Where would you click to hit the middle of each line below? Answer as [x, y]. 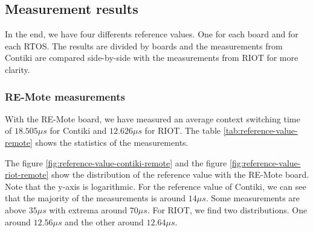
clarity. [18, 69]
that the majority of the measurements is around [95, 198]
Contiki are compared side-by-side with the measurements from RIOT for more [152, 58]
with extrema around [88, 209]
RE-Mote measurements [65, 96]
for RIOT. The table [183, 130]
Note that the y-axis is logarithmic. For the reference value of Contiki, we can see [156, 186]
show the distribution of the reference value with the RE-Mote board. [180, 174]
